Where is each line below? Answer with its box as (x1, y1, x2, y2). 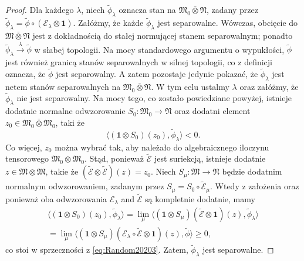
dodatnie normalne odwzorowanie (5, 105, 126, 117)
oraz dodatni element (174, 105, 251, 117)
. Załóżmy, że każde (73, 16, 144, 29)
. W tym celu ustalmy (151, 80, 229, 92)
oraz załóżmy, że (239, 80, 299, 92)
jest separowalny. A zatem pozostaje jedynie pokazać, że (56, 68, 258, 80)
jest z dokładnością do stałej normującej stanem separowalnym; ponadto (32, 29, 293, 42)
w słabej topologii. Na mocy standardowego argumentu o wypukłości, (34, 43, 285, 55)
